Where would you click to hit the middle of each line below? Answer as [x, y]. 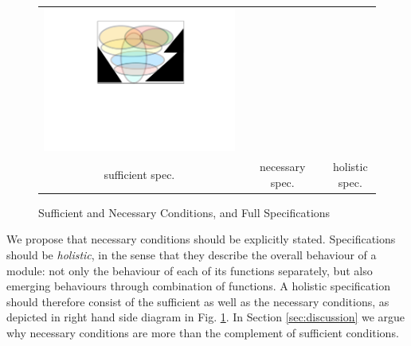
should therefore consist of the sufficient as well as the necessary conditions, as [198, 301]
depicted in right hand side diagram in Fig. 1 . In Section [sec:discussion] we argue [206, 317]
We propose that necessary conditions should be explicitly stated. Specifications [201, 239]
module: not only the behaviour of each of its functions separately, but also [190, 270]
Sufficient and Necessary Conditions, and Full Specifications [184, 212]
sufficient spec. [139, 174]
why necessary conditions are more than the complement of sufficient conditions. [203, 332]
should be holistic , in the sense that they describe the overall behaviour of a [192, 255]
